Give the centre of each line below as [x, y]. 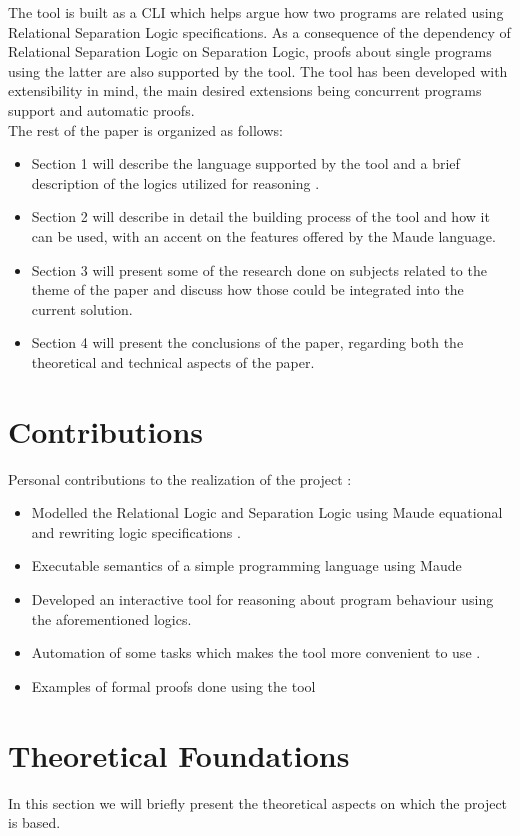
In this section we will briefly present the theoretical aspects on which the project [258, 802]
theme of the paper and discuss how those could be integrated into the [247, 289]
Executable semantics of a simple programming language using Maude [246, 565]
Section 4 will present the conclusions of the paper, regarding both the [247, 342]
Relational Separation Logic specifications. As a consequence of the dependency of [259, 31]
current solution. [82, 308]
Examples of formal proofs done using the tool [173, 685]
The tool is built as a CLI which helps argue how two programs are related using [256, 12]
